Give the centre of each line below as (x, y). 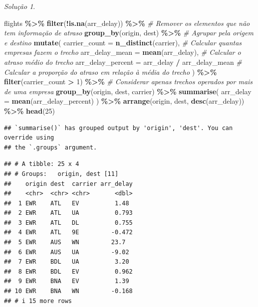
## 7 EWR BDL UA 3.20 (67, 262)
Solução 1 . (20, 6)
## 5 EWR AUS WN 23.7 (65, 242)
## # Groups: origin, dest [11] (61, 174)
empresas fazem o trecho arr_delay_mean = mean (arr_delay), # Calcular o (123, 52)
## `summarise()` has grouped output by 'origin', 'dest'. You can (119, 128)
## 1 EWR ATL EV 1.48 (67, 203)
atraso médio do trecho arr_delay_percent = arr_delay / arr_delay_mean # (123, 62)
